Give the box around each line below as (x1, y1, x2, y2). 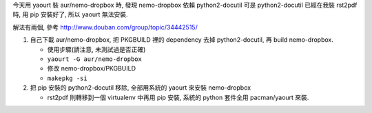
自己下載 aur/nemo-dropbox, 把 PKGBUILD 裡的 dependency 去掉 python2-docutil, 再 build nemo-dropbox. (30, 36, 333, 44)
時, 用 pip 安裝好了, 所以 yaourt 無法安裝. (12, 10, 128, 18)
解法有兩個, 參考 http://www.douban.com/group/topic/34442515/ (12, 23, 198, 31)
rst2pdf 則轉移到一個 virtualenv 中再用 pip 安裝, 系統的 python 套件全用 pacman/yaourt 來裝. (47, 93, 309, 101)
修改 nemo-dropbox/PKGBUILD (47, 64, 136, 73)
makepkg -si (47, 74, 87, 82)
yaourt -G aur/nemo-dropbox (47, 55, 143, 63)
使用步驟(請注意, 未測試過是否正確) (47, 45, 146, 53)
